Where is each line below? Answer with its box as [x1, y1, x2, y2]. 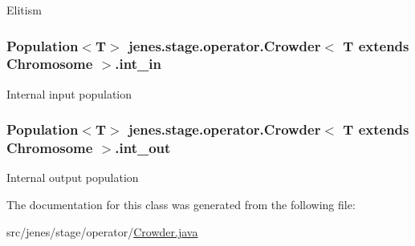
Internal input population [6, 85, 132, 102]
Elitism [6, 2, 42, 18]
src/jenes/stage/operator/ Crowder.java [6, 223, 198, 240]
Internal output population [6, 169, 139, 186]
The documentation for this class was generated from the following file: [6, 196, 356, 213]
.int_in [115, 54, 161, 74]
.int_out [115, 138, 171, 158]
